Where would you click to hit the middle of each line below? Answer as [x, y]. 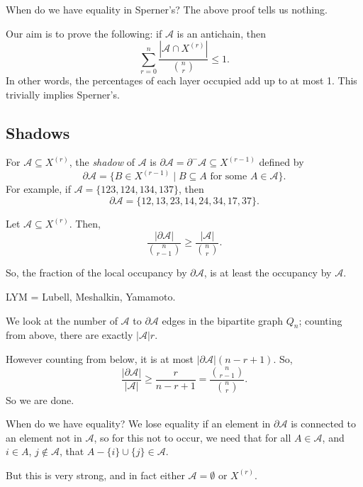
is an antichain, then [221, 33]
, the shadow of [102, 162]
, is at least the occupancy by [268, 273]
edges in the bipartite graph [222, 320]
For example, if [39, 189]
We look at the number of [62, 320]
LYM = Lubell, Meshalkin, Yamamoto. [91, 297]
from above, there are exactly [69, 335]
